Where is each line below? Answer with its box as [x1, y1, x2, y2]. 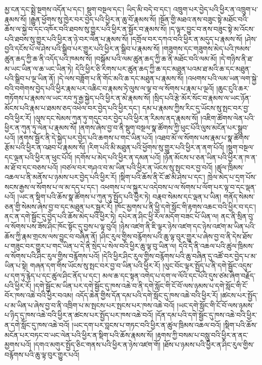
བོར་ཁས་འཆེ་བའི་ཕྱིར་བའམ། [5, 290, 73, 301]
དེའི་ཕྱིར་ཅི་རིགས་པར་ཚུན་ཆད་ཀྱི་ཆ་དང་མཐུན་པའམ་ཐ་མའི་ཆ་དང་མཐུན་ [75, 63, 251, 74]
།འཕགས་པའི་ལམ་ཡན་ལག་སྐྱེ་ [186, 73, 258, 84]
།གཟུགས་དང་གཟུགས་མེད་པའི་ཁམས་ [162, 43, 251, 54]
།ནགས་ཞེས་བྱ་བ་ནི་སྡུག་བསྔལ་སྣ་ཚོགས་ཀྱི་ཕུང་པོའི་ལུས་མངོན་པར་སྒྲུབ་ [78, 122, 248, 133]
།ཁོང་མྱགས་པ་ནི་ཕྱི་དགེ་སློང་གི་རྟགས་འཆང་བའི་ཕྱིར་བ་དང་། [115, 201, 256, 211]
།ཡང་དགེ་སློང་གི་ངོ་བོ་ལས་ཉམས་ [177, 300, 254, 310]
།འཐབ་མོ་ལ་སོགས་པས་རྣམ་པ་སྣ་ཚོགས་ [155, 132, 250, 142]
